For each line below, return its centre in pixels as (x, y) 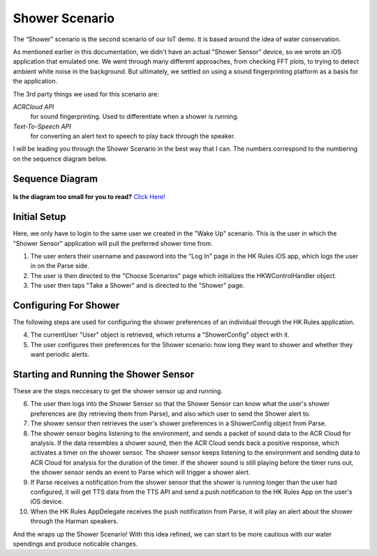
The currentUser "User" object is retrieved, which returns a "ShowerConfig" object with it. (160, 335)
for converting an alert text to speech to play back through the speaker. (133, 136)
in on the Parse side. (60, 266)
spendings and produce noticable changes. (75, 543)
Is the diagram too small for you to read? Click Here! (89, 197)
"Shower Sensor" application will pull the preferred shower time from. (113, 243)
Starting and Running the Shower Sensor (104, 374)
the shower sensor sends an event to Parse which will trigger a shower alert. (140, 472)
